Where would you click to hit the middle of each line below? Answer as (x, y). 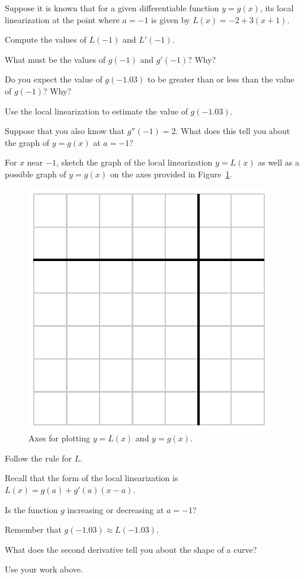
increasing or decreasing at (116, 509)
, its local (277, 8)
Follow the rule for (39, 458)
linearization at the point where (62, 19)
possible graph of (36, 174)
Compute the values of (46, 39)
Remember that (33, 529)
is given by (171, 19)
